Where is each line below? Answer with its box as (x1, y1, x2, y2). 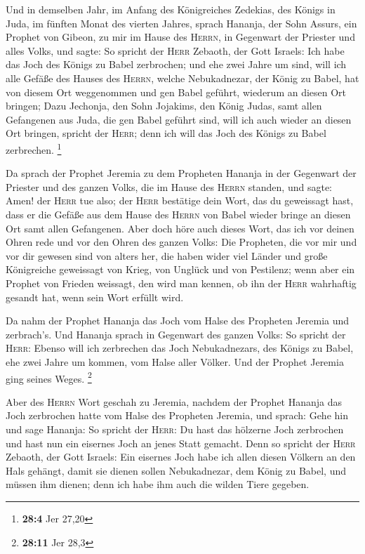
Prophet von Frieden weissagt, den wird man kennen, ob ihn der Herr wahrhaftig (6, 275, 357, 290)
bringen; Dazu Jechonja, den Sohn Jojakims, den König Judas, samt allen (6, 98, 322, 113)
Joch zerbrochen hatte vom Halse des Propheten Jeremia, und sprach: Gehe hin (6, 408, 348, 423)
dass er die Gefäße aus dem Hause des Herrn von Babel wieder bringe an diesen (6, 206, 351, 221)
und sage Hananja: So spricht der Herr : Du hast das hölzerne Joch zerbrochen (6, 421, 344, 436)
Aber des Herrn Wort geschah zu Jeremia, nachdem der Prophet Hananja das (6, 394, 343, 409)
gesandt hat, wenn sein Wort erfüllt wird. (6, 289, 184, 304)
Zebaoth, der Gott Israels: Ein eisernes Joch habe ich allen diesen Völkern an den (6, 449, 356, 464)
